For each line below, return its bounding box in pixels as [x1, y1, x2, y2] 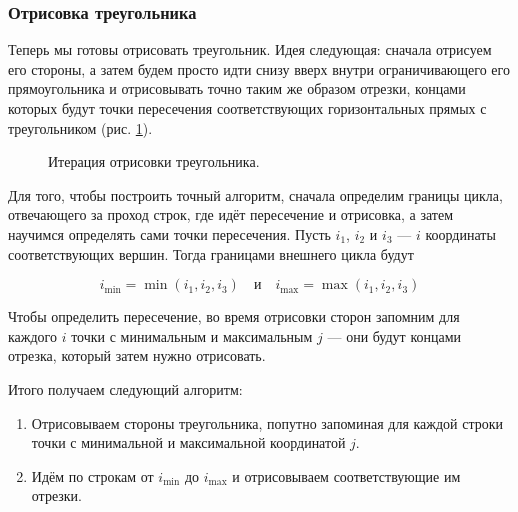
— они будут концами [327, 325, 462, 346]
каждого [8, 325, 57, 346]
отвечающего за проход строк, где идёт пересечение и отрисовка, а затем [8, 204, 454, 225]
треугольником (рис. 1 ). [8, 117, 153, 138]
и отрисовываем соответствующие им [232, 465, 461, 486]
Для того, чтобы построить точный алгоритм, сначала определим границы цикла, [8, 184, 503, 205]
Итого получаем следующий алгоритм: [8, 378, 243, 399]
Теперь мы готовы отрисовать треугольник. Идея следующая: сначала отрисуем [8, 39, 492, 60]
